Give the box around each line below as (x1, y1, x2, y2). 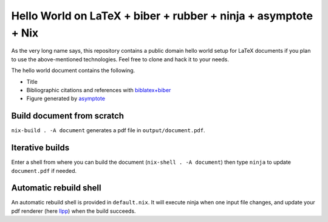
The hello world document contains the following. (11, 67, 135, 74)
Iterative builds (11, 143, 70, 153)
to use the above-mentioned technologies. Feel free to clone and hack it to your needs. (11, 55, 230, 63)
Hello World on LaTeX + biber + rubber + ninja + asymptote (11, 9, 313, 22)
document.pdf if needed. (11, 167, 77, 174)
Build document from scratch (11, 111, 125, 121)
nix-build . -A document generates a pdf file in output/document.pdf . (11, 127, 205, 134)
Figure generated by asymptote (26, 95, 106, 103)
